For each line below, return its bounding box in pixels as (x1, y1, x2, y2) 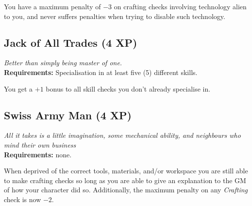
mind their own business (4, 139, 76, 150)
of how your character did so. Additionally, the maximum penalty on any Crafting (4, 185, 248, 195)
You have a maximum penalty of (4, 1, 101, 11)
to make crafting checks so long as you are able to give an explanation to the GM (4, 175, 246, 185)
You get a (4, 83, 33, 94)
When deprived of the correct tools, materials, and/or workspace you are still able (4, 166, 248, 176)
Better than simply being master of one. (4, 57, 122, 68)
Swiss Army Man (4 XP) (4, 107, 132, 122)
